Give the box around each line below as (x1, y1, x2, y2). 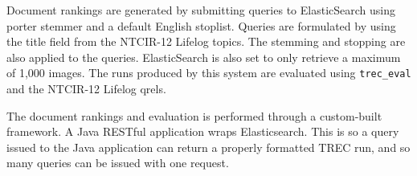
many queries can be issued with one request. (6, 154, 229, 171)
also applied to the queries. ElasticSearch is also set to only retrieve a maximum (6, 48, 401, 65)
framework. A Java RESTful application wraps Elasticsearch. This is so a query (6, 123, 399, 140)
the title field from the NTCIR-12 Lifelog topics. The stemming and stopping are (6, 33, 406, 50)
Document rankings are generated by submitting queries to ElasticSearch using (6, 2, 395, 18)
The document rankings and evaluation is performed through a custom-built (6, 107, 382, 124)
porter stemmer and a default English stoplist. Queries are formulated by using (6, 17, 396, 34)
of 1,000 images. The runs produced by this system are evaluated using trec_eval (6, 64, 411, 81)
